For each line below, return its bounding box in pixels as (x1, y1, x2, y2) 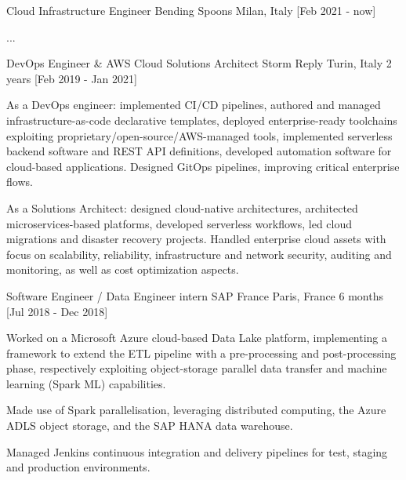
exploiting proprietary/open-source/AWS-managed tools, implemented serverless (6, 127, 393, 144)
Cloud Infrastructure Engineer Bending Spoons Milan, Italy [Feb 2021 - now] (6, 2, 376, 18)
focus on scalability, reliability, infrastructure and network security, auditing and (6, 245, 392, 262)
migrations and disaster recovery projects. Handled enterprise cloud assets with (6, 231, 386, 247)
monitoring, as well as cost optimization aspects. (6, 261, 239, 278)
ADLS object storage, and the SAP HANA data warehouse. (6, 417, 293, 434)
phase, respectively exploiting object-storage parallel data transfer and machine (6, 360, 387, 376)
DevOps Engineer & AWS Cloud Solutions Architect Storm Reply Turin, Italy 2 (6, 55, 392, 71)
